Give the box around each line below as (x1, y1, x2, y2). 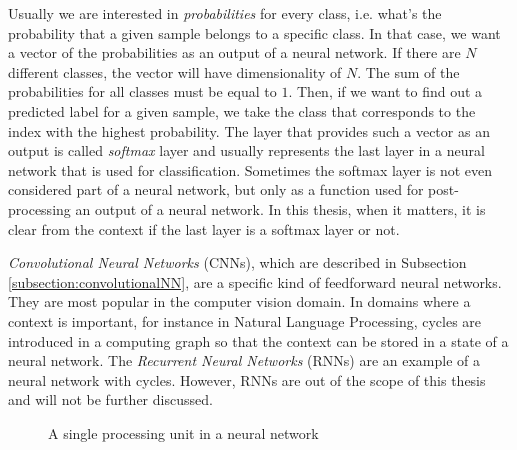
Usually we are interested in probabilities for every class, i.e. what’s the (8, 3, 442, 23)
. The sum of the (357, 61, 460, 82)
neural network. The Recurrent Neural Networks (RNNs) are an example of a (8, 350, 481, 371)
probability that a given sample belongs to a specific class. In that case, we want (8, 22, 501, 43)
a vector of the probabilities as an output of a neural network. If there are (8, 42, 461, 63)
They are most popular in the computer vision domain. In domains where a (8, 291, 471, 312)
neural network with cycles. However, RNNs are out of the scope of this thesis (8, 369, 486, 390)
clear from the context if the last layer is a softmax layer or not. (8, 218, 400, 239)
